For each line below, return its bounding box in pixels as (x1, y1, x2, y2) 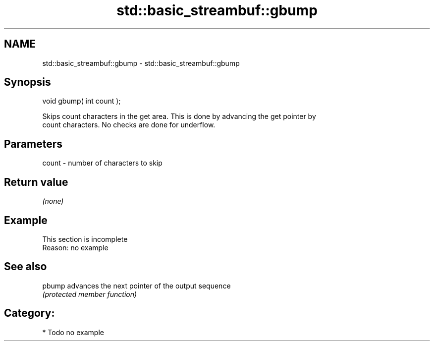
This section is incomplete (42, 234, 128, 243)
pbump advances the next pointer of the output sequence (42, 281, 231, 290)
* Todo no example (42, 328, 104, 337)
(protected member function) (42, 289, 137, 298)
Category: (4, 307, 55, 320)
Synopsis (4, 76, 51, 89)
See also (4, 260, 47, 273)
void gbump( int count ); (42, 97, 121, 106)
